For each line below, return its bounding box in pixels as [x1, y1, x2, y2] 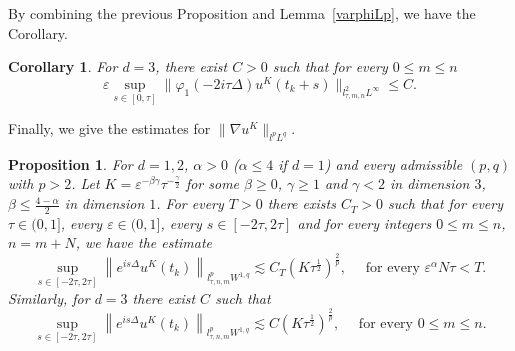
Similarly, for [8, 287, 90, 308]
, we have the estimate [75, 232, 213, 253]
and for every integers [297, 212, 432, 233]
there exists [267, 193, 336, 214]
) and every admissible [324, 153, 463, 174]
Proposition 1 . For [8, 153, 133, 174]
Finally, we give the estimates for [8, 118, 211, 139]
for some [185, 173, 240, 194]
